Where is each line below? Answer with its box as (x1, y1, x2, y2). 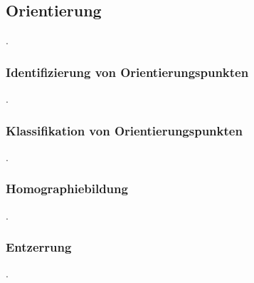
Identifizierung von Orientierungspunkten (6, 63, 249, 81)
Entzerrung (6, 238, 72, 256)
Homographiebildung (6, 180, 128, 197)
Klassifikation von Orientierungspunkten (6, 121, 243, 139)
